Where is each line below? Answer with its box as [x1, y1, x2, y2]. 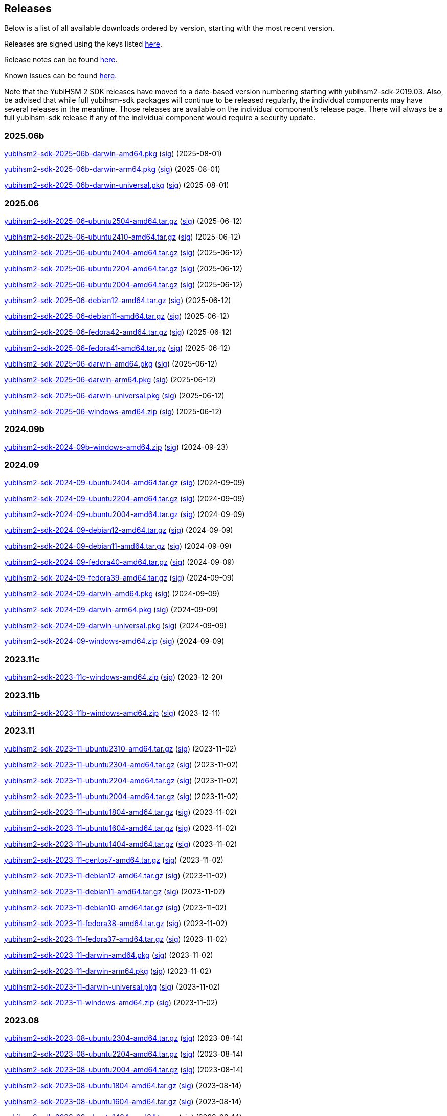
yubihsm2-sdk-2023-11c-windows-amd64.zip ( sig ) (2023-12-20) [4, 673, 223, 682]
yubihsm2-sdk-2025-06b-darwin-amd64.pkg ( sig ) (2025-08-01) [4, 149, 222, 158]
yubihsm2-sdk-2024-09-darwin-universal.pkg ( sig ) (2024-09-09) [4, 621, 227, 630]
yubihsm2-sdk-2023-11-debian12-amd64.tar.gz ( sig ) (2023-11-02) [4, 871, 227, 880]
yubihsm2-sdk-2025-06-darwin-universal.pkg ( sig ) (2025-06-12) [4, 391, 225, 400]
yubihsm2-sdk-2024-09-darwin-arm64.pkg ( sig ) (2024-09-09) [4, 605, 218, 614]
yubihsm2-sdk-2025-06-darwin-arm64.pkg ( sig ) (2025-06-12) [4, 375, 216, 384]
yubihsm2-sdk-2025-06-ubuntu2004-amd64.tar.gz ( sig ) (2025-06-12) [4, 280, 243, 289]
